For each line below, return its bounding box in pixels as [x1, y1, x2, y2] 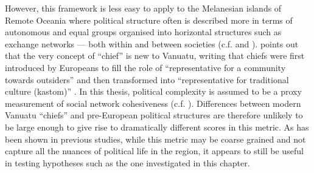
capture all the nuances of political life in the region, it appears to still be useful [5, 144, 304, 157]
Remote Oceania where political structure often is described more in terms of [5, 13, 293, 26]
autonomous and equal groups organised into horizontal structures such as [5, 25, 282, 38]
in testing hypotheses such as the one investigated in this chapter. [5, 156, 250, 169]
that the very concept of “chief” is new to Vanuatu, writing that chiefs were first [5, 49, 305, 62]
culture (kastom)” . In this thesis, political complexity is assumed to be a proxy [5, 85, 302, 98]
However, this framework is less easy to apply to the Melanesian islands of [5, 2, 282, 14]
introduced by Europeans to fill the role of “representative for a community [5, 61, 286, 73]
